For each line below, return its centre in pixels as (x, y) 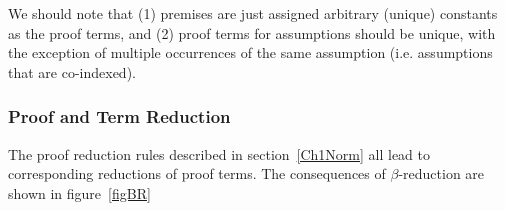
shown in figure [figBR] (79, 192)
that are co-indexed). (72, 71)
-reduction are (441, 173)
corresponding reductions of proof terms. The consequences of (197, 173)
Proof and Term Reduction (119, 116)
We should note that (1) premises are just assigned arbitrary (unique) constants (253, 13)
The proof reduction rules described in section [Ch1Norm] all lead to (219, 153)
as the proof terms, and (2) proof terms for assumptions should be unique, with (252, 32)
